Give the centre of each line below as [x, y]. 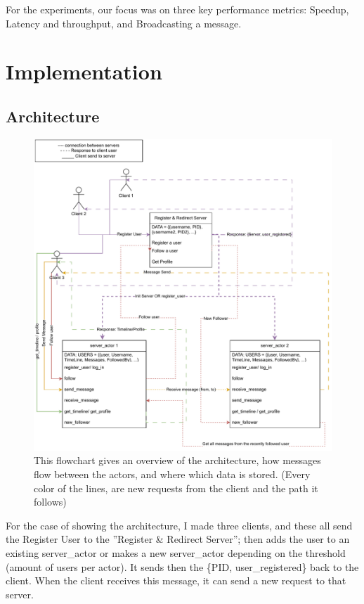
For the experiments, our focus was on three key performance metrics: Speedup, [177, 9]
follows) [50, 502]
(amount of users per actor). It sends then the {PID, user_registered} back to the [182, 566]
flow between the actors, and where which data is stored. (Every [172, 474]
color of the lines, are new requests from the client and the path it [176, 488]
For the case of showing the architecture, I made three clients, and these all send [179, 525]
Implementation [84, 71]
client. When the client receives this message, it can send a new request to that [176, 580]
